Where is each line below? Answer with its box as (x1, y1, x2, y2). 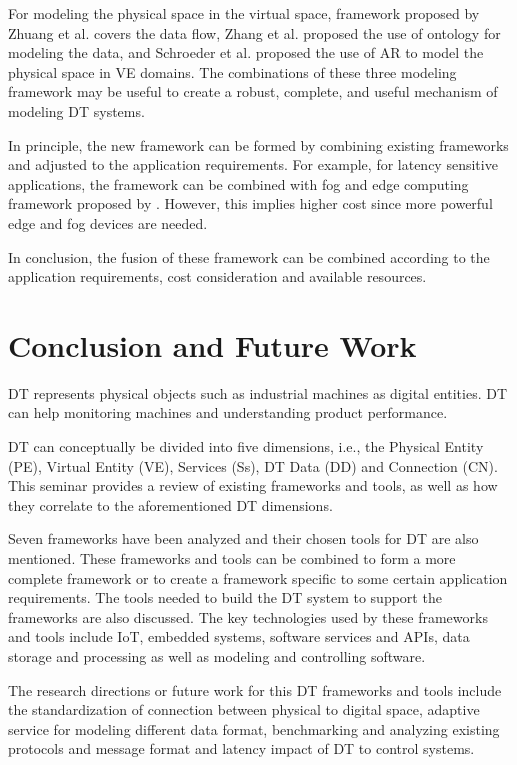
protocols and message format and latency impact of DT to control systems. (8, 738, 475, 759)
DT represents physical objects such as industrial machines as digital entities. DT (8, 382, 508, 403)
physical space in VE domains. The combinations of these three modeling (8, 61, 457, 82)
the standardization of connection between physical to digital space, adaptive (8, 699, 480, 720)
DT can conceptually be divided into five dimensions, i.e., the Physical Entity (8, 436, 484, 457)
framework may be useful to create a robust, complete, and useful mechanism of (8, 81, 498, 102)
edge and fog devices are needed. (8, 212, 208, 233)
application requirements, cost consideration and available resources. (8, 266, 427, 287)
